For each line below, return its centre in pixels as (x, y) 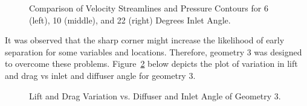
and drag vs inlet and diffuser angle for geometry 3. (100, 75)
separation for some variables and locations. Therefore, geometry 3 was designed (153, 51)
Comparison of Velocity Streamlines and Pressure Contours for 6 (149, 8)
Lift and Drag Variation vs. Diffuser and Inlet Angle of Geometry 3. (155, 95)
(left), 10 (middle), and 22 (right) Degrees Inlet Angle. (130, 20)
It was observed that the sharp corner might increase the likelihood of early (145, 40)
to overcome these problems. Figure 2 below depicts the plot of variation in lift (151, 64)
